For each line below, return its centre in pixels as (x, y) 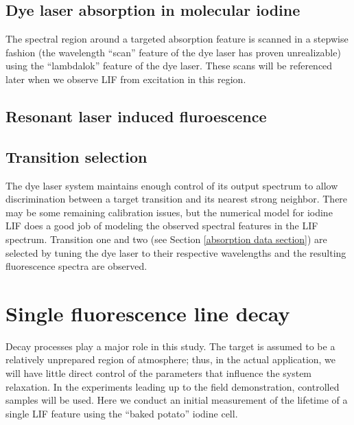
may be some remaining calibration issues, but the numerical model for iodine (169, 212)
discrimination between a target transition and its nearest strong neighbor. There (177, 199)
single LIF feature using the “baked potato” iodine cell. (122, 413)
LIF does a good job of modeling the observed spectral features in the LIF (162, 226)
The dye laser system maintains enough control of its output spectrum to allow (172, 185)
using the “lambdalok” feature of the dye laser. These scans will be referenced (169, 66)
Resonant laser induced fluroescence (136, 116)
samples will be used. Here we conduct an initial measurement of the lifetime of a (177, 400)
